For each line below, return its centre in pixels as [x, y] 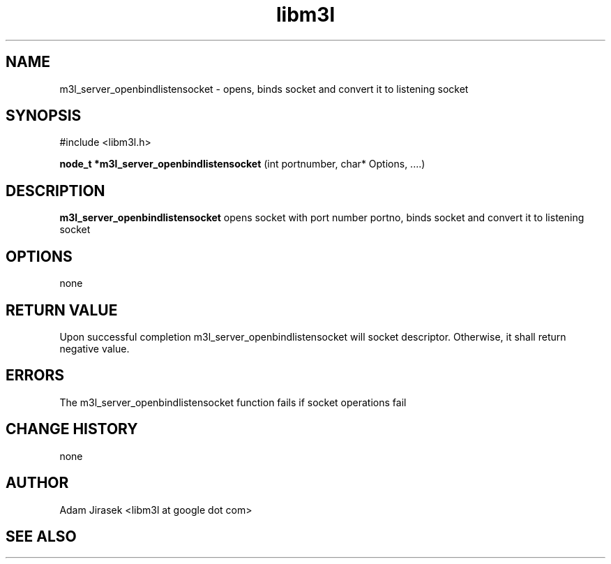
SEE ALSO [41, 536]
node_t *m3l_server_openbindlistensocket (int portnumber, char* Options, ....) [242, 164]
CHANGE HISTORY [72, 429]
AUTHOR [37, 483]
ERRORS [35, 376]
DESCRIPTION [55, 191]
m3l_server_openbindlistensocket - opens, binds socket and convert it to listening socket [264, 89]
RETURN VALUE [62, 310]
